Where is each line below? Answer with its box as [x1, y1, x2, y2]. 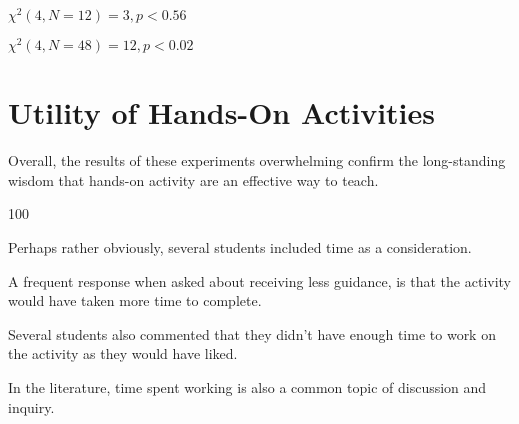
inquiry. [8, 396, 55, 417]
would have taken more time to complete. [8, 290, 262, 311]
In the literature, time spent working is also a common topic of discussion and [8, 377, 487, 398]
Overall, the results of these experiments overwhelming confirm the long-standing [8, 150, 506, 171]
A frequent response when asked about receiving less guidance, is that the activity [8, 270, 512, 291]
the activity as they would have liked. [8, 343, 238, 364]
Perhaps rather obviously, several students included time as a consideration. [8, 237, 472, 258]
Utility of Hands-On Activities [8, 92, 436, 133]
